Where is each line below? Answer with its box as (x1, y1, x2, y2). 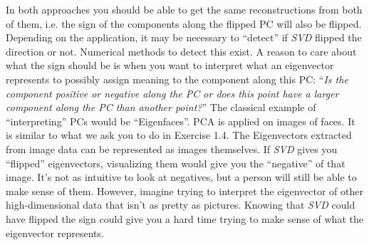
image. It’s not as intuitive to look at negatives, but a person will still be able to (6, 170, 357, 184)
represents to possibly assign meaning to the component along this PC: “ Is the (6, 71, 348, 86)
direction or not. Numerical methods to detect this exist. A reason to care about (6, 43, 357, 58)
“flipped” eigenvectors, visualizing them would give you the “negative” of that (6, 155, 345, 170)
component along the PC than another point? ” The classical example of (6, 100, 316, 115)
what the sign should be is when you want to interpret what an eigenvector (6, 58, 334, 73)
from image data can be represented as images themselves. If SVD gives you (6, 141, 338, 156)
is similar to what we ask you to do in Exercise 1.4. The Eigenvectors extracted (6, 127, 352, 142)
